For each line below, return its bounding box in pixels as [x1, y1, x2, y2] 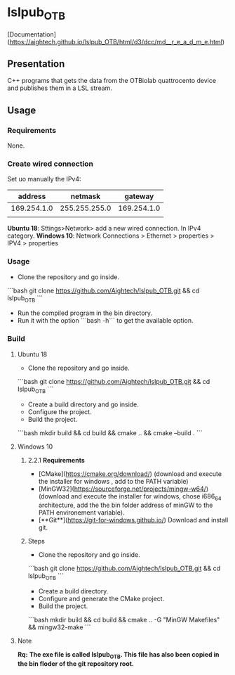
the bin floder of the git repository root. [17, 659, 135, 668]
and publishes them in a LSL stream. [7, 84, 112, 92]
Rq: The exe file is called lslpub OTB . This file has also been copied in [17, 650, 220, 660]
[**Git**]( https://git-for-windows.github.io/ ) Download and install [38, 516, 229, 525]
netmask [70, 191, 100, 201]
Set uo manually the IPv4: [7, 175, 82, 184]
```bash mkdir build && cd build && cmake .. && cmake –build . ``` [17, 428, 203, 437]
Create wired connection [7, 159, 93, 169]
